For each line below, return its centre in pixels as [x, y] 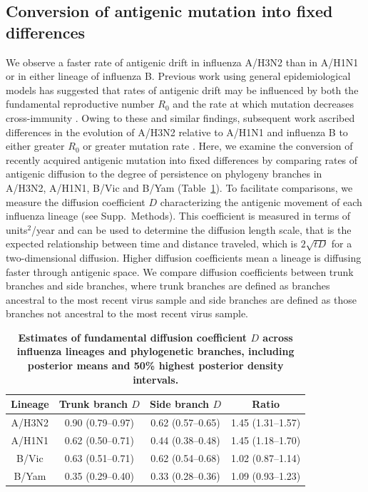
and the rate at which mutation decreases [264, 104]
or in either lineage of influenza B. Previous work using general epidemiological [178, 76]
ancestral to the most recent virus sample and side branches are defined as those [181, 299]
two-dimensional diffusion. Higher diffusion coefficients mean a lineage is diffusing [184, 257]
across [278, 337]
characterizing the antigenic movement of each [261, 201]
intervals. [156, 379]
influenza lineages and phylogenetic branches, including [155, 351]
